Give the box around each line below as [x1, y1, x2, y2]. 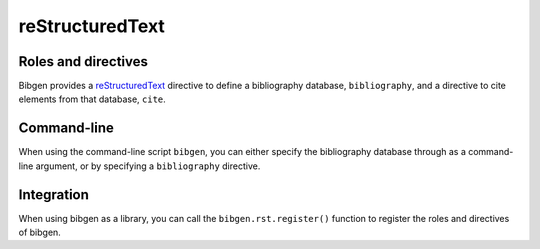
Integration [18, 186, 90, 203]
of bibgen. [18, 226, 62, 239]
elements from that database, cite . [18, 93, 167, 105]
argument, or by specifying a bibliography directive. [35, 160, 261, 172]
